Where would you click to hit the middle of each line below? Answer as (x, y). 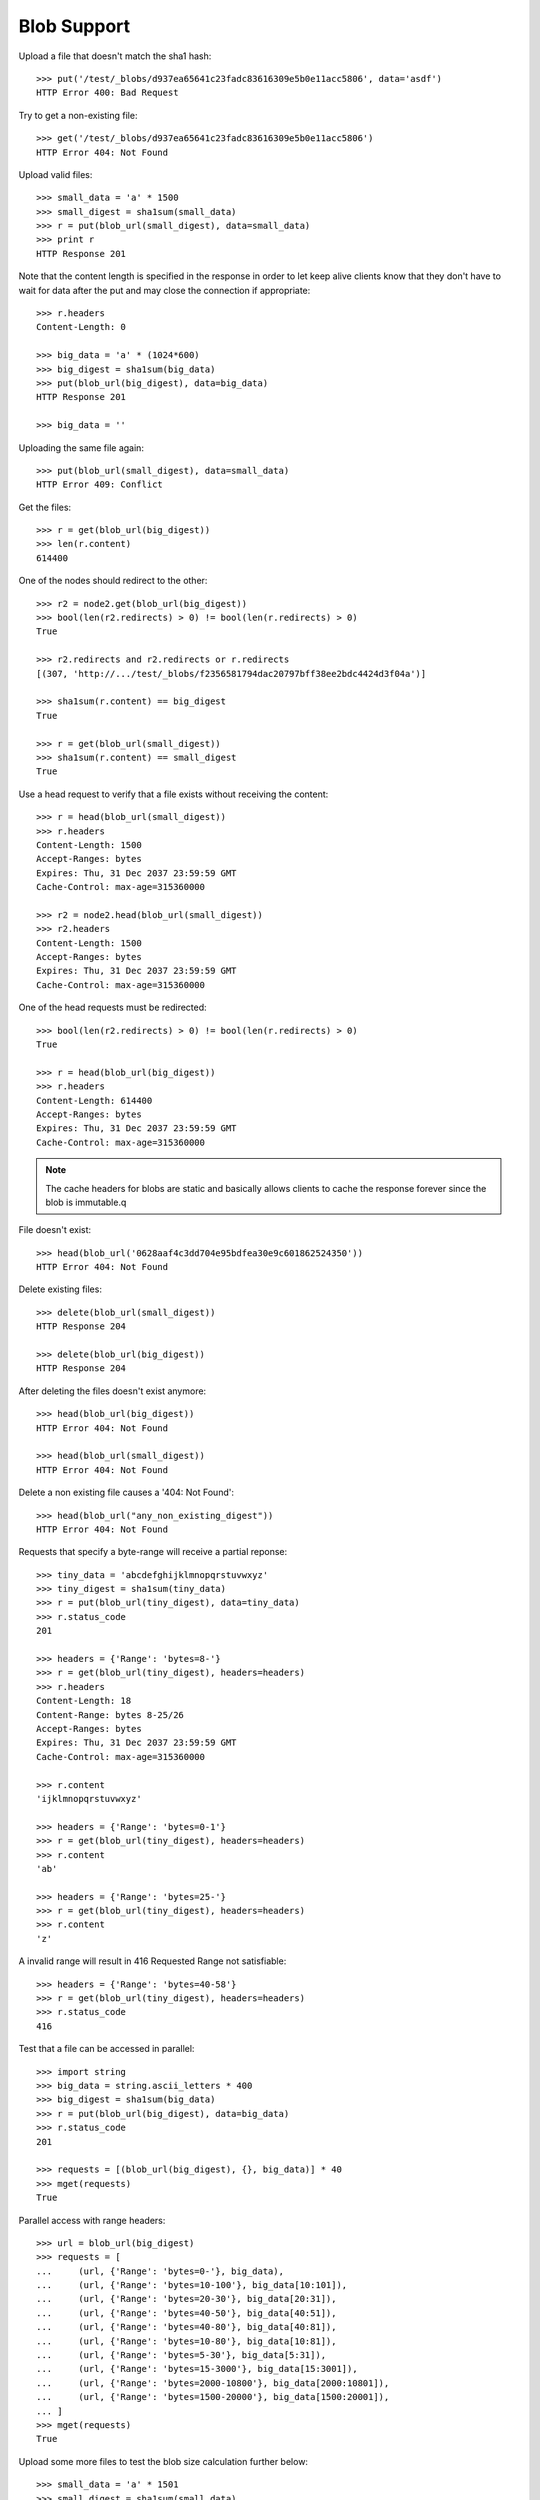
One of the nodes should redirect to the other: (113, 581)
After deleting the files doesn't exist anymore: (112, 1391)
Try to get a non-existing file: (78, 115)
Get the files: (45, 507)
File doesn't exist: (55, 1230)
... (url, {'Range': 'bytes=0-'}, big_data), (160, 2271)
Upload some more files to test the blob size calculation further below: (163, 2461)
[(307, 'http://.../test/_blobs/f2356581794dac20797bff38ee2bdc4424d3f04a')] (231, 673)
